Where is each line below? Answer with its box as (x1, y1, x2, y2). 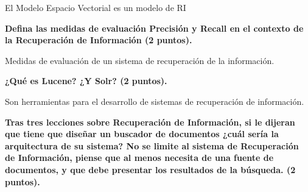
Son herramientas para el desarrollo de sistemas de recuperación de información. (5, 94, 304, 107)
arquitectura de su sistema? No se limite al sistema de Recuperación (5, 139, 299, 152)
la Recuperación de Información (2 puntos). (5, 34, 192, 46)
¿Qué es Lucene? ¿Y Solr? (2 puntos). (5, 74, 167, 87)
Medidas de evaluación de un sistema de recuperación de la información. (5, 54, 275, 66)
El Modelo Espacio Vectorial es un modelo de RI (5, 1, 186, 13)
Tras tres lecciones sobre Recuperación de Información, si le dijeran (5, 115, 295, 128)
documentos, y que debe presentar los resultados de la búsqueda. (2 (5, 163, 296, 176)
